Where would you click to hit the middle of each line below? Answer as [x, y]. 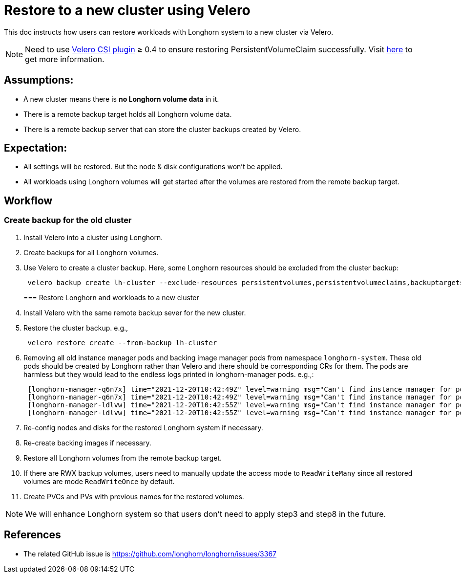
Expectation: [36, 148]
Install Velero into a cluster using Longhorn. [93, 237]
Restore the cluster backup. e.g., [76, 328]
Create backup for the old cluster [68, 220]
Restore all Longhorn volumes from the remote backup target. [123, 458]
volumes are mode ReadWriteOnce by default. [99, 481]
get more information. [65, 59]
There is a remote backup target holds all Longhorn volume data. [128, 114]
